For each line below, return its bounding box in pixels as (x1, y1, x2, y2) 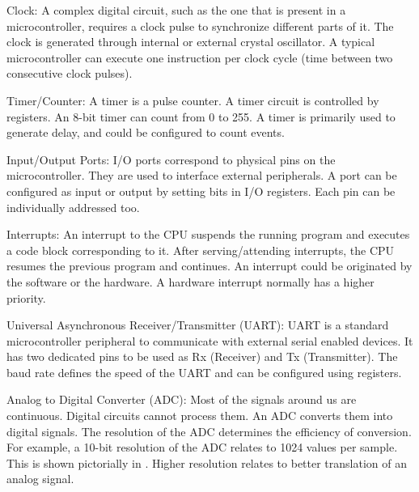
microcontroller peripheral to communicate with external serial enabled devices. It (6, 332, 413, 349)
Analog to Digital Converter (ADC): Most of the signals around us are (6, 391, 357, 408)
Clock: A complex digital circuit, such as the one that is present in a (6, 2, 346, 18)
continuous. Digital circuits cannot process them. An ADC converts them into (6, 407, 393, 424)
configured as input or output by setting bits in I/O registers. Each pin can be (6, 182, 396, 199)
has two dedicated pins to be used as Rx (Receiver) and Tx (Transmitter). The (6, 348, 398, 365)
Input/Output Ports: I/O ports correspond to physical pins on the (6, 151, 336, 168)
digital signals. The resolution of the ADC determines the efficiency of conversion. (6, 422, 412, 439)
